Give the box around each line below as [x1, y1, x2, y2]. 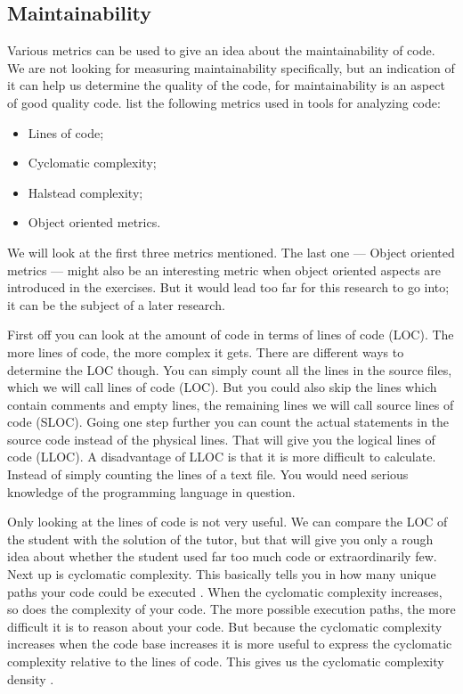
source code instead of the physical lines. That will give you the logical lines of [7, 429, 435, 448]
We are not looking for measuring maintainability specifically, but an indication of [7, 58, 455, 77]
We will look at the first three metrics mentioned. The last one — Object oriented [7, 242, 455, 261]
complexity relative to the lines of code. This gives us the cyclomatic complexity [7, 652, 444, 671]
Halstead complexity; [28, 183, 143, 201]
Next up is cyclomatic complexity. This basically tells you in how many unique [7, 565, 436, 584]
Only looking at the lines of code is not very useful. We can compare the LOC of [7, 512, 448, 531]
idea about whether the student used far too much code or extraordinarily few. [7, 547, 437, 566]
